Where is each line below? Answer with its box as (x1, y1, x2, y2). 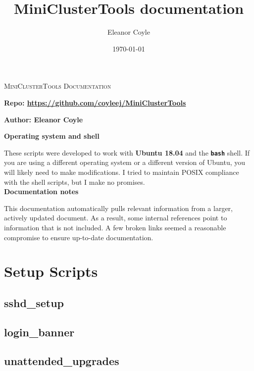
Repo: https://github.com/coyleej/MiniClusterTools (4, 97, 186, 107)
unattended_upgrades (4, 353, 119, 369)
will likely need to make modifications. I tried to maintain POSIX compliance (4, 166, 239, 177)
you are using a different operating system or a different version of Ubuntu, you (4, 157, 246, 167)
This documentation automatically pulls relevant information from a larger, (4, 203, 233, 213)
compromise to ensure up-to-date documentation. (4, 232, 153, 242)
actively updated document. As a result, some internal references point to (4, 212, 227, 223)
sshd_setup (4, 295, 64, 310)
